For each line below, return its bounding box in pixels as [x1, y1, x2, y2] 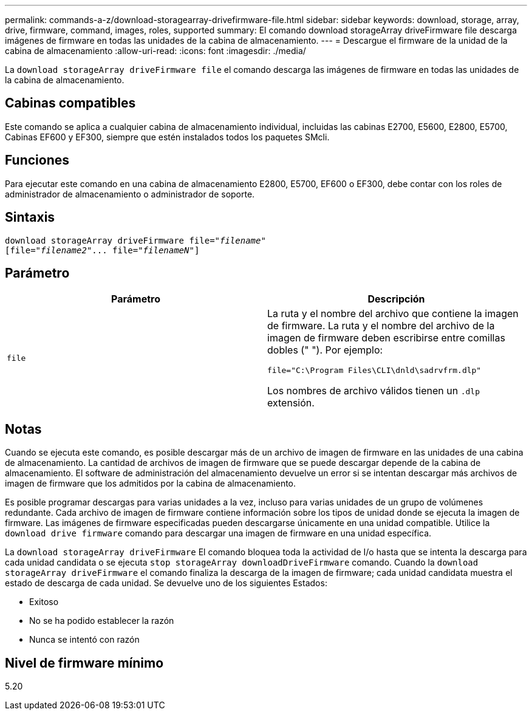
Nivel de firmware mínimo [5, 655, 164, 671]
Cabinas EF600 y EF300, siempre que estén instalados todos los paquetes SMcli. [5, 131, 330, 142]
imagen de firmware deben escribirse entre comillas [267, 332, 505, 344]
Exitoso [29, 597, 59, 607]
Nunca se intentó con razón [29, 634, 140, 645]
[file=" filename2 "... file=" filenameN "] [5, 245, 200, 255]
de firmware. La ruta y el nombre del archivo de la [267, 320, 495, 332]
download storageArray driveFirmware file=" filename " [5, 235, 266, 245]
